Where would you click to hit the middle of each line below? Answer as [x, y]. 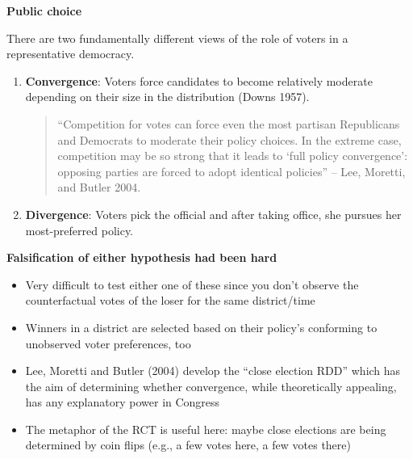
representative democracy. [71, 54]
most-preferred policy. [79, 230]
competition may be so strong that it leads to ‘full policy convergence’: [233, 156]
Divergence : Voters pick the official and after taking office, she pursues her [213, 214]
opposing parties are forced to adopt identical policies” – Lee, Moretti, [232, 171]
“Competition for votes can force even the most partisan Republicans [229, 123]
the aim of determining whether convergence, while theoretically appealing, [211, 386]
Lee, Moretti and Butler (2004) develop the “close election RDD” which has [213, 371]
